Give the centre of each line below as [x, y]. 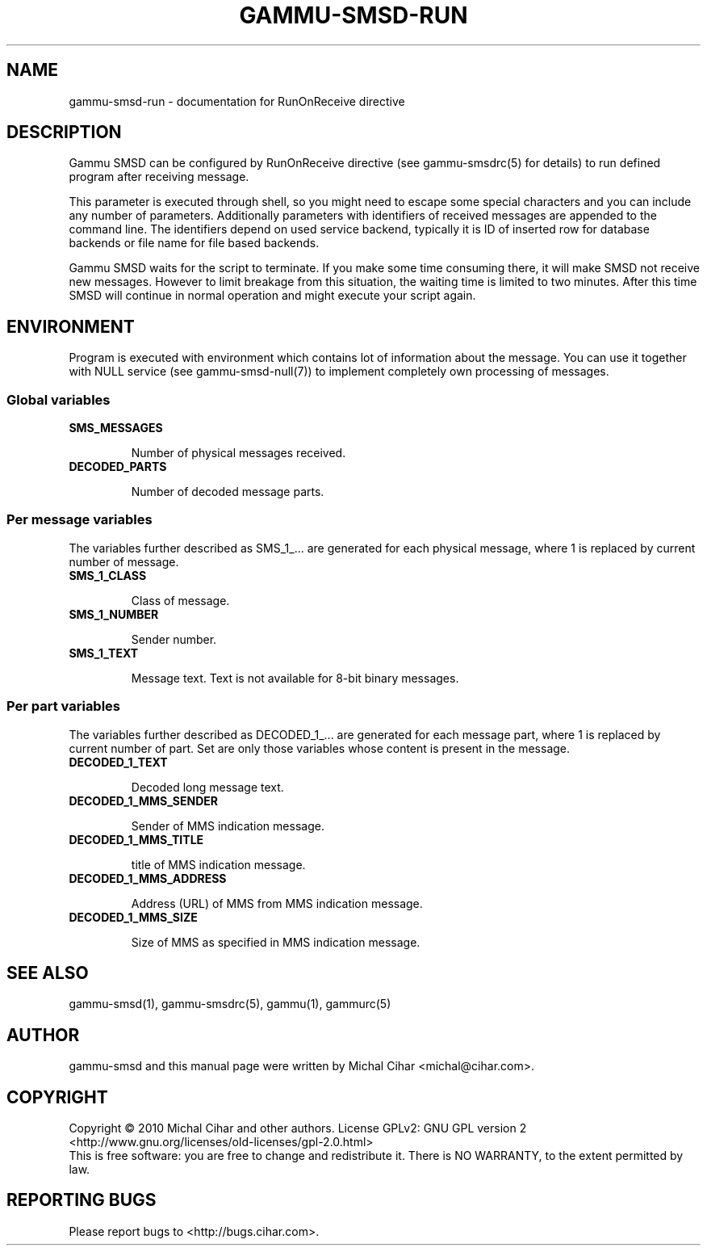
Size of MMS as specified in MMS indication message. [276, 942]
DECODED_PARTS [118, 467]
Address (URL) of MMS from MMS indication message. [277, 903]
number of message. [124, 561]
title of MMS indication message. [218, 864]
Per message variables [79, 520]
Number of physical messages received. [238, 453]
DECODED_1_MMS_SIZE [133, 917]
